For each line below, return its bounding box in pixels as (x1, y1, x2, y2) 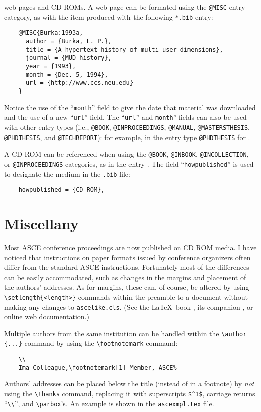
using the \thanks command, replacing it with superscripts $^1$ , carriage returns (4, 388, 255, 399)
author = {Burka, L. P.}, (25, 37, 112, 45)
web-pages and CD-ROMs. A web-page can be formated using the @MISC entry (4, 2, 245, 12)
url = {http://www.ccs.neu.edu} (25, 79, 134, 87)
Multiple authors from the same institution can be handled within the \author (4, 328, 247, 338)
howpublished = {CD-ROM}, (18, 186, 105, 194)
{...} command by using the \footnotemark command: (4, 338, 178, 348)
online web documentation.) (4, 311, 89, 322)
